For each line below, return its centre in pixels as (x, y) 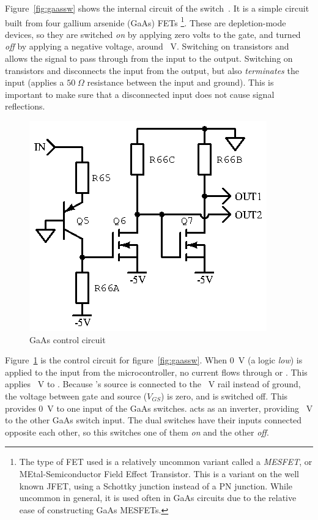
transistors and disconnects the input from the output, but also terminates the (152, 70)
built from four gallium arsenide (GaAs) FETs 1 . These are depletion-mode (146, 21)
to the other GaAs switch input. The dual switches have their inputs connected (153, 420)
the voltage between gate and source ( (76, 396)
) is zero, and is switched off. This (224, 396)
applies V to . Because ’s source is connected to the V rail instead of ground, (153, 384)
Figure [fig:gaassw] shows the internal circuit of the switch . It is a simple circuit (157, 8)
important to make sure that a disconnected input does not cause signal (140, 94)
